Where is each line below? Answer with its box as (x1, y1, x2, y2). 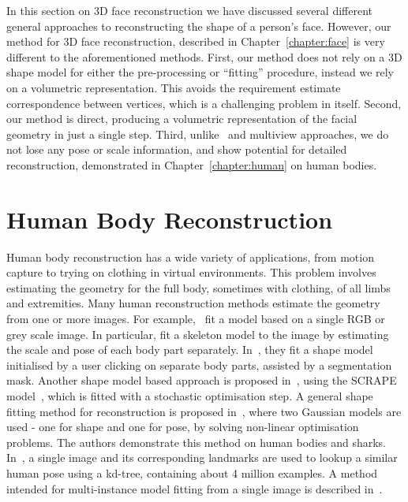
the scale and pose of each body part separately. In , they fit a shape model (6, 341, 373, 358)
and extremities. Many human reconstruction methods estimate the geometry (6, 295, 380, 311)
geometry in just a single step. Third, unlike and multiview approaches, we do (6, 125, 389, 142)
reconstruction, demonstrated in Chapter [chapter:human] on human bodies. (6, 156, 377, 173)
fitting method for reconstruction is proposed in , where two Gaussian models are (6, 403, 402, 419)
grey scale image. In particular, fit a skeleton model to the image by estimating (6, 325, 389, 342)
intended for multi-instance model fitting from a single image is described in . (6, 480, 383, 496)
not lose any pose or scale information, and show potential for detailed (6, 141, 347, 158)
